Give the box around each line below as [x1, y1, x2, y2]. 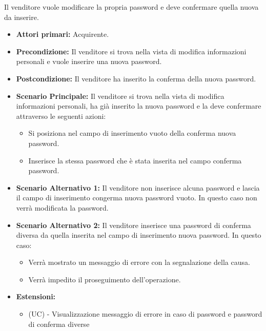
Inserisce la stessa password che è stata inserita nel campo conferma [28, 155, 242, 165]
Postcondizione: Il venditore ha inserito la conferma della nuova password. [16, 73, 256, 84]
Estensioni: [16, 291, 56, 302]
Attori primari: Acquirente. [16, 29, 109, 39]
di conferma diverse [28, 318, 90, 329]
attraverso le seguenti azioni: [16, 110, 106, 121]
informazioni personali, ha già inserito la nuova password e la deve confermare [16, 100, 261, 111]
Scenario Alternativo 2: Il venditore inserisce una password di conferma [16, 219, 251, 230]
